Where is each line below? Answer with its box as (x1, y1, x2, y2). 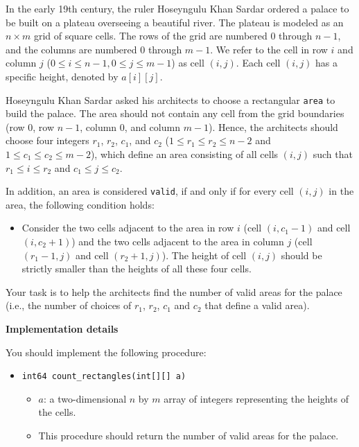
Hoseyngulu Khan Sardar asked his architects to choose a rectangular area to (6, 92, 335, 107)
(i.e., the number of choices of (6, 298, 132, 313)
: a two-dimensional (44, 391, 127, 405)
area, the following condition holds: (6, 197, 155, 211)
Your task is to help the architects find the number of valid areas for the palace (6, 284, 342, 299)
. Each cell (236, 55, 281, 70)
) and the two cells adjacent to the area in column (71, 234, 284, 249)
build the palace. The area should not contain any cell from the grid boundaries (6, 106, 344, 121)
